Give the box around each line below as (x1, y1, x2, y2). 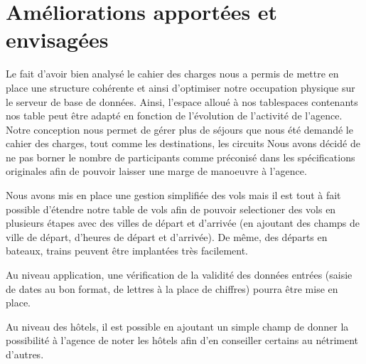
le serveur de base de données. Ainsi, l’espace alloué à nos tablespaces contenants (6, 94, 358, 109)
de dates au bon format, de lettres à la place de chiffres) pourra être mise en (6, 281, 338, 296)
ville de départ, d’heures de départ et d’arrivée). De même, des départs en (6, 229, 328, 244)
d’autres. (6, 347, 44, 361)
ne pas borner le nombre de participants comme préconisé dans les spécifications (6, 149, 355, 164)
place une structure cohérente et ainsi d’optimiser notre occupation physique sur (6, 80, 355, 95)
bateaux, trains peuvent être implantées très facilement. (6, 243, 248, 258)
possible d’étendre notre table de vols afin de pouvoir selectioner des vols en (6, 201, 336, 216)
